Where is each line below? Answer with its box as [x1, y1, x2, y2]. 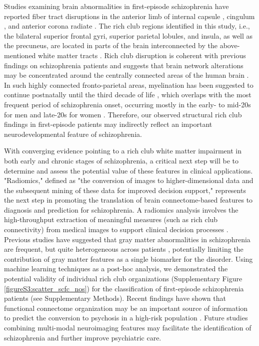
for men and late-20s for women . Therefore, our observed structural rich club [4, 109, 242, 119]
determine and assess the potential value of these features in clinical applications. [4, 165, 253, 176]
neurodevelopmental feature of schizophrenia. [4, 128, 142, 139]
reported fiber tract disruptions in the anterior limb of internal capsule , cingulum [4, 11, 255, 21]
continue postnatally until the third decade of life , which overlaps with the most [4, 89, 251, 100]
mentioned [4, 50, 36, 60]
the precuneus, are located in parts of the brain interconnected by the [4, 40, 217, 51]
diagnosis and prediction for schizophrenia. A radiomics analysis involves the [4, 204, 238, 215]
